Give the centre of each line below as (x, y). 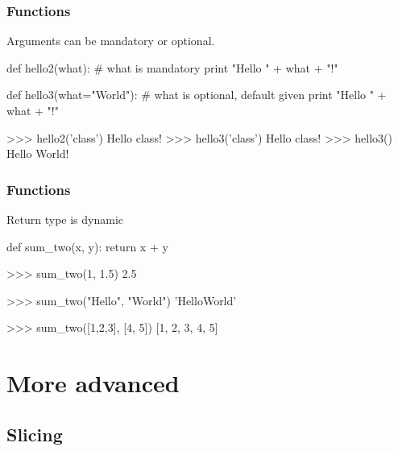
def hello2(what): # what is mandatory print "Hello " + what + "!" (172, 67)
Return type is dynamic (65, 219)
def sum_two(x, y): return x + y (87, 246)
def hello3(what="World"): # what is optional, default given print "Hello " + (197, 95)
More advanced (93, 383)
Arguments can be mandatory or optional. (111, 41)
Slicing (35, 434)
